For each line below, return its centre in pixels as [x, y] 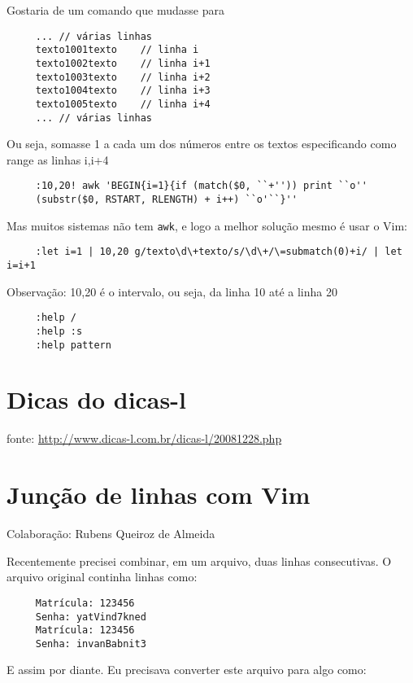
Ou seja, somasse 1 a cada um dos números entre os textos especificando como [202, 144]
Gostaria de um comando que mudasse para [115, 10]
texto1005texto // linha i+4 [123, 104]
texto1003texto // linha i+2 [123, 77]
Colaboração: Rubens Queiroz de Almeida [111, 534]
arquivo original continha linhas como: [102, 577]
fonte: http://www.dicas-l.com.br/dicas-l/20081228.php [144, 438]
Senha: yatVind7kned [91, 617]
